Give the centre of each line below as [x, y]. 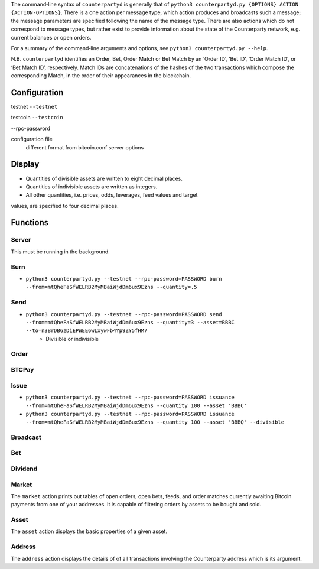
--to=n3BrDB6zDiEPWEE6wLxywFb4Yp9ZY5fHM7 [87, 331]
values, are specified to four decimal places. [65, 206]
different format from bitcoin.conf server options [85, 147]
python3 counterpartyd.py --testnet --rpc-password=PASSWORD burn [124, 279]
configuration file [32, 139]
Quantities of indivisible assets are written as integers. [92, 187]
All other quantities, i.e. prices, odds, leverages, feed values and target [112, 195]
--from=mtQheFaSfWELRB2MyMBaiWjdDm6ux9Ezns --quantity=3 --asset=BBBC [130, 322]
